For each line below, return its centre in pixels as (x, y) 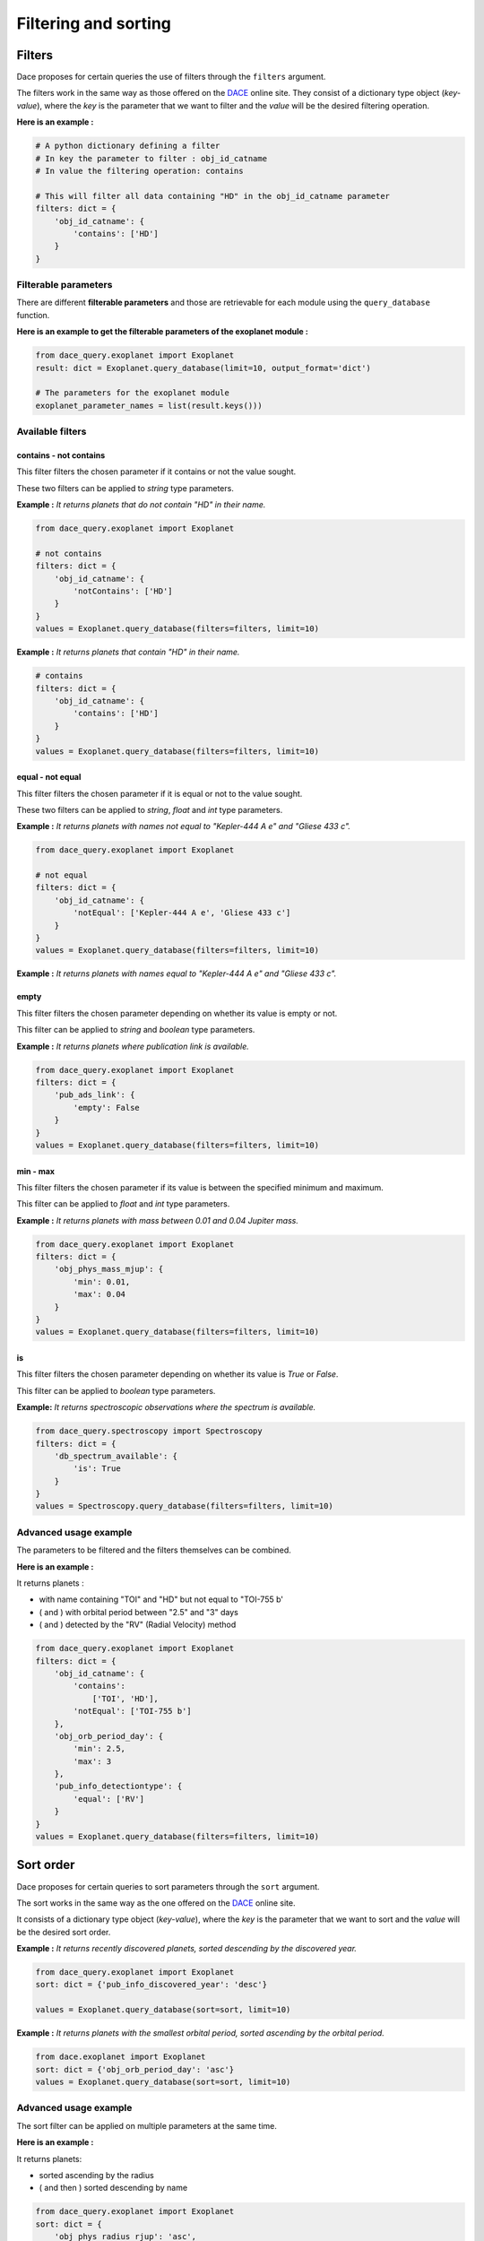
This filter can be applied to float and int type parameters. (123, 1204)
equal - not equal (49, 777)
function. (33, 315)
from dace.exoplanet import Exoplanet (121, 2057)
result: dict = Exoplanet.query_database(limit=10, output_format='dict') (203, 368)
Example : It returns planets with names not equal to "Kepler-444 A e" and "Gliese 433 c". (184, 826)
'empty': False (107, 1108)
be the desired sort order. (64, 1932)
